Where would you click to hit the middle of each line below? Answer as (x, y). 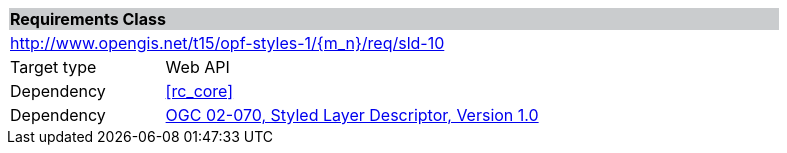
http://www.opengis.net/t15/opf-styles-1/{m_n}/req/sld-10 (227, 43)
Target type (53, 67)
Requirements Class (88, 19)
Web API (197, 67)
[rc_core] (199, 91)
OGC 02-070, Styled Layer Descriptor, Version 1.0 (352, 115)
